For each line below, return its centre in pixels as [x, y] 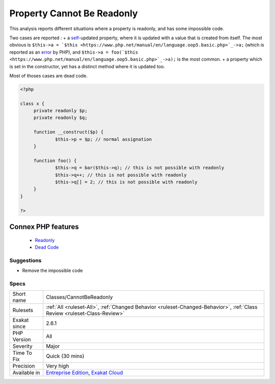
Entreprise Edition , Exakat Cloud [85, 373]
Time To [22, 353]
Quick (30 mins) [65, 356]
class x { [32, 104]
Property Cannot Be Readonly [74, 13]
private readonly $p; [60, 111]
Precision [24, 366]
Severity [22, 346]
